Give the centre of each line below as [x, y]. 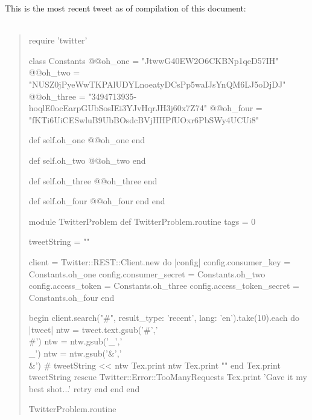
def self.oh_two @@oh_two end [87, 160]
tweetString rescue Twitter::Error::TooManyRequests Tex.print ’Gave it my [168, 377]
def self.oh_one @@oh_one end [87, 140]
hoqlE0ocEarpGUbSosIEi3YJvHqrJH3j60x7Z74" [118, 108]
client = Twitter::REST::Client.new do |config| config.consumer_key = [160, 261]
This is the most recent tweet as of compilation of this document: [126, 8]
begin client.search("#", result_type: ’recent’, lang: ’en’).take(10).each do [164, 318]
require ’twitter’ [58, 40]
